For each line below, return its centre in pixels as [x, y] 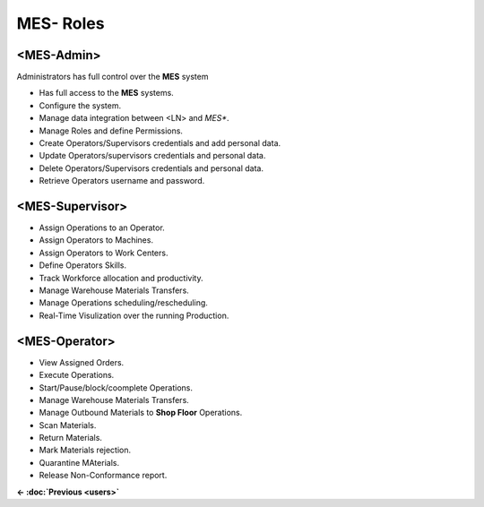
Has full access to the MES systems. [106, 93]
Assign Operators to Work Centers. [104, 253]
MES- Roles [60, 23]
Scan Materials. [68, 425]
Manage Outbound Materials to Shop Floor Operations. [141, 413]
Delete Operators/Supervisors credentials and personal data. [151, 168]
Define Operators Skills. [83, 265]
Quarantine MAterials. [79, 462]
